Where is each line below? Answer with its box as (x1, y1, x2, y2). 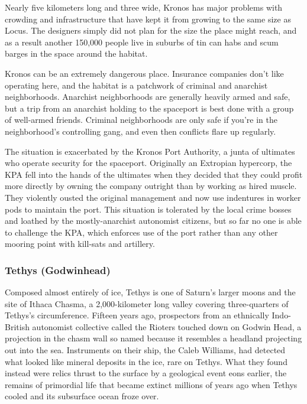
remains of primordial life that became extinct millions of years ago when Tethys (5, 378, 298, 390)
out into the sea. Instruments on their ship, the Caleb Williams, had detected (5, 344, 286, 356)
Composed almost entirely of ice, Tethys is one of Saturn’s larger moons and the (5, 286, 296, 298)
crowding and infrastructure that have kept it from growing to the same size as (5, 12, 291, 25)
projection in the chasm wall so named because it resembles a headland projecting (5, 332, 302, 344)
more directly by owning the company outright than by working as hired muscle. (5, 180, 297, 192)
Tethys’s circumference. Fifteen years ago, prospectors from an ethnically (5, 309, 269, 321)
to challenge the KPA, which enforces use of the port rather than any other (5, 226, 278, 238)
